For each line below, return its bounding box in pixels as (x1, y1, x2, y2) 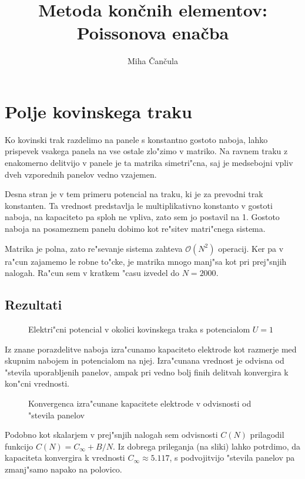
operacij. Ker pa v (218, 242, 284, 254)
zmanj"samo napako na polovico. (5, 463, 122, 475)
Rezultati (5, 295, 62, 314)
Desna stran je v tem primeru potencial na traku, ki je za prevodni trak (5, 188, 263, 200)
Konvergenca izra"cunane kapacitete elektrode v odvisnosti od (28, 397, 252, 409)
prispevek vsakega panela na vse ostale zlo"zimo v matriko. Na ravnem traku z (5, 145, 288, 157)
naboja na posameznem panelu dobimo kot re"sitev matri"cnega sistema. (5, 222, 266, 234)
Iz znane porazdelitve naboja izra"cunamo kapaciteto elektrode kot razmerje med (5, 342, 297, 355)
